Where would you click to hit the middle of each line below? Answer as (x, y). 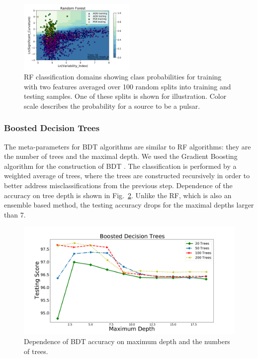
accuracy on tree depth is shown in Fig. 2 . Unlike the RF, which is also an (118, 195)
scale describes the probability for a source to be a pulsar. (112, 106)
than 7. (15, 214)
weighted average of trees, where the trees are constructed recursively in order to (127, 176)
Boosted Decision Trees (52, 128)
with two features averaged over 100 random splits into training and (128, 86)
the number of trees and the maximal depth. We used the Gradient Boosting (121, 156)
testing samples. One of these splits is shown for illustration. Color (125, 96)
